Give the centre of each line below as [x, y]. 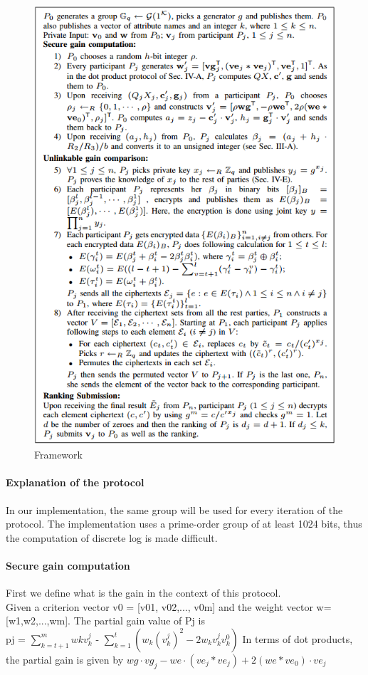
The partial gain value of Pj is [139, 621]
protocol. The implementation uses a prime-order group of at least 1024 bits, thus [184, 524]
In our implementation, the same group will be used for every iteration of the [174, 509]
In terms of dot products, [298, 638]
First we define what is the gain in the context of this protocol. [143, 593]
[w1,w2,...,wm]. [38, 621]
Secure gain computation [68, 565]
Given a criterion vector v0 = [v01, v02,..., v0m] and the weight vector [159, 606]
